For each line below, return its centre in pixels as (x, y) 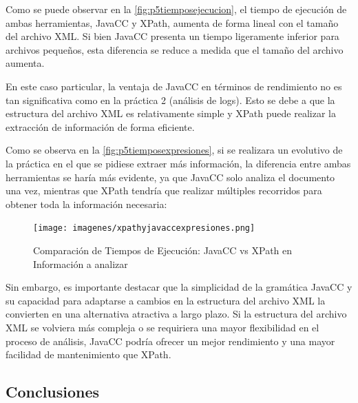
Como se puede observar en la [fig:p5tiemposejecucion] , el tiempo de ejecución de (176, 9)
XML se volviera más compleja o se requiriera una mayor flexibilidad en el (162, 327)
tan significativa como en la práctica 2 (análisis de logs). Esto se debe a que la (170, 100)
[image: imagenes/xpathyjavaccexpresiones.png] (144, 228)
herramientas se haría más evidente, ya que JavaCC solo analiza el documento (170, 177)
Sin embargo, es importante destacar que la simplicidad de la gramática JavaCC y (179, 287)
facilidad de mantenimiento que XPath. (88, 354)
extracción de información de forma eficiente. (100, 126)
